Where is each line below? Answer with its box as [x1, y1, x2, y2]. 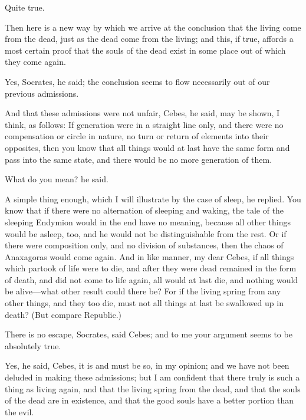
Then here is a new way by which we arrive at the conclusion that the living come [5, 21, 301, 33]
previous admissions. [5, 87, 79, 99]
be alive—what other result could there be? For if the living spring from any [5, 285, 281, 297]
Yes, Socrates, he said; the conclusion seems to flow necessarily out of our [5, 75, 270, 87]
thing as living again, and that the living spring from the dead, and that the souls [5, 382, 301, 395]
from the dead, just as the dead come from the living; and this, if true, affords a [5, 32, 294, 45]
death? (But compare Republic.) [5, 308, 121, 320]
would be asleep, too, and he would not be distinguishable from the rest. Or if [5, 227, 287, 239]
